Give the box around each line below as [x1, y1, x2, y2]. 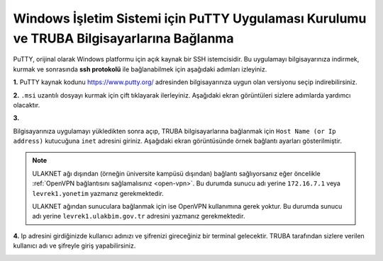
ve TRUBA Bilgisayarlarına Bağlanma [13, 30, 234, 46]
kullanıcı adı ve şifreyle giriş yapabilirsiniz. [13, 241, 136, 250]
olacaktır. [13, 100, 40, 109]
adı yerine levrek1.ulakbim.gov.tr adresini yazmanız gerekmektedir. [32, 212, 245, 221]
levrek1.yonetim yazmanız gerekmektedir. [32, 189, 164, 197]
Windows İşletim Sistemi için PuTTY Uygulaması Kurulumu [13, 11, 367, 26]
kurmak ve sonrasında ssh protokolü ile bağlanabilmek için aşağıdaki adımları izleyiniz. [13, 64, 267, 74]
